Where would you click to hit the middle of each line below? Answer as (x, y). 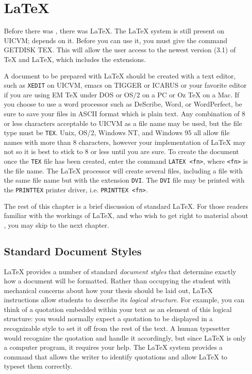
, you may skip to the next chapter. (57, 225)
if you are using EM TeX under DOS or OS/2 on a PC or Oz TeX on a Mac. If (122, 94)
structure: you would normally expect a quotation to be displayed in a (109, 319)
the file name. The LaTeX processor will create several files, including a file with (123, 170)
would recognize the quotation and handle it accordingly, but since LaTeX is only (125, 337)
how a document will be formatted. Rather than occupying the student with (117, 281)
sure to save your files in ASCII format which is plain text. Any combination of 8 (125, 113)
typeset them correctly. (38, 366)
